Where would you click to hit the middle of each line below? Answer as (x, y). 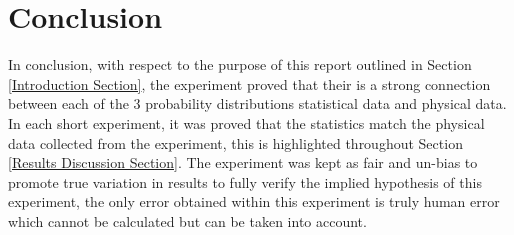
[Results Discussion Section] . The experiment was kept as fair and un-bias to (243, 162)
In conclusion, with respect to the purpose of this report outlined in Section (240, 64)
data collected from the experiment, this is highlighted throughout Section (235, 142)
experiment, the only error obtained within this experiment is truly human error (254, 201)
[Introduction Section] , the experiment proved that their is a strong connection (249, 83)
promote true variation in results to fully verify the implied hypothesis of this (245, 181)
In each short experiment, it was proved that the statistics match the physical (246, 122)
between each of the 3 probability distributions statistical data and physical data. (257, 103)
